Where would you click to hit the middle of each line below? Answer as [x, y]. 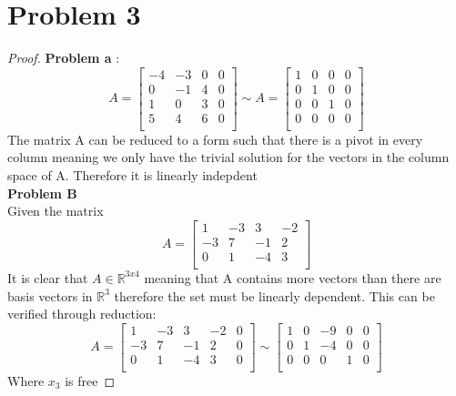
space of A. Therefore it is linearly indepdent [132, 175]
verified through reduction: [82, 314]
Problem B [42, 193]
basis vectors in [50, 295]
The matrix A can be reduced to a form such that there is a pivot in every [215, 139]
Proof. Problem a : [64, 58]
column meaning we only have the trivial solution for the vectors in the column [228, 157]
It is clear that [48, 277]
